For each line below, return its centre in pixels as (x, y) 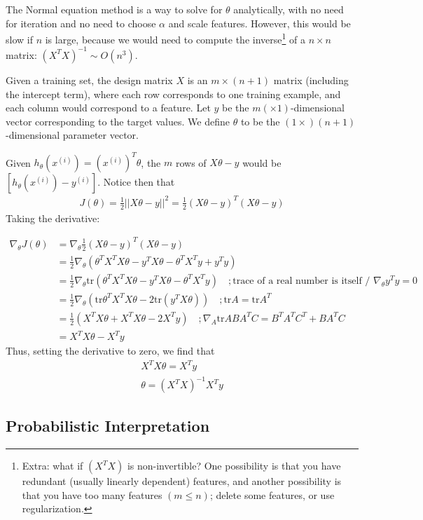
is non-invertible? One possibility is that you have (234, 466)
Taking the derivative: (53, 218)
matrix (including (311, 80)
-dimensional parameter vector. (72, 135)
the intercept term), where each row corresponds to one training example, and (173, 94)
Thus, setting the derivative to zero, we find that (110, 351)
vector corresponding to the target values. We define (118, 121)
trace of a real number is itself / (301, 281)
